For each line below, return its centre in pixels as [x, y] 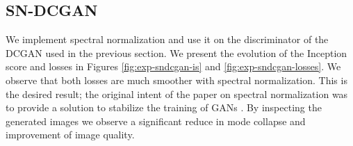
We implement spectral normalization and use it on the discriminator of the [167, 39]
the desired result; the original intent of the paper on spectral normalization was [177, 94]
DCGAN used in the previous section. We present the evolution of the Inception [176, 52]
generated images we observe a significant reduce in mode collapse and [156, 121]
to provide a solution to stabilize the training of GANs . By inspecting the [164, 107]
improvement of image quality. [70, 135]
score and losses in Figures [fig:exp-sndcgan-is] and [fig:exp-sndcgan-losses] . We [173, 66]
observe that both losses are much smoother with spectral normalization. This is [176, 80]
